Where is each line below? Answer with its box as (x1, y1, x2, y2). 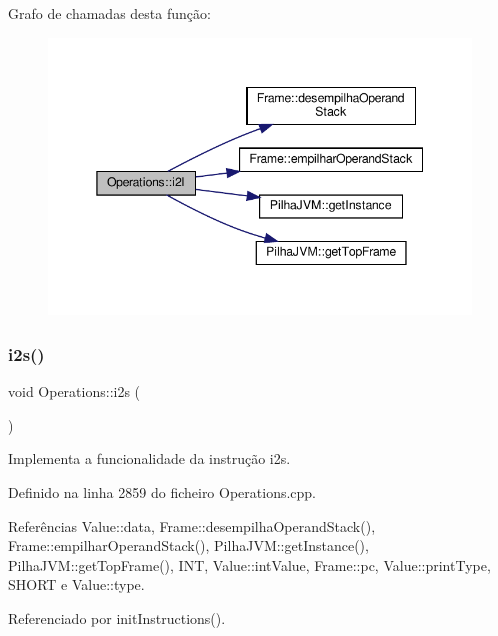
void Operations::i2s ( (8, 381, 141, 402)
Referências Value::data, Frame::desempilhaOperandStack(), (8, 515, 376, 536)
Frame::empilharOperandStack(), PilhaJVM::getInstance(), (8, 535, 369, 556)
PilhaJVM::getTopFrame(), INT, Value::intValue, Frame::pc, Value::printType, (8, 554, 491, 575)
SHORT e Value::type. (8, 574, 145, 595)
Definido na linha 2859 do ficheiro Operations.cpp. (8, 481, 317, 502)
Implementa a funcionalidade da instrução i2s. (8, 448, 291, 469)
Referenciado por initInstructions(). (8, 607, 226, 628)
